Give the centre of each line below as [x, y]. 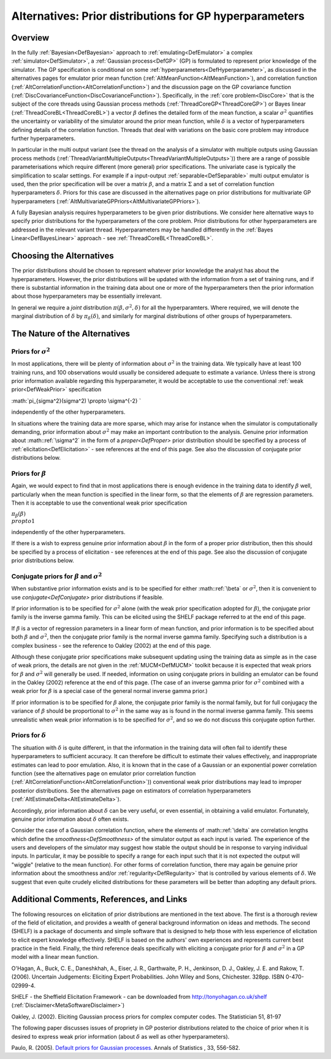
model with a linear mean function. [55, 957]
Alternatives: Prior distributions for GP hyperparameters [158, 16]
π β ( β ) [18, 514]
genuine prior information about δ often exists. [70, 819]
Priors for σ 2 [31, 351]
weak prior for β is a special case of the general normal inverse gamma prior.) [109, 691]
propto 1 [23, 521]
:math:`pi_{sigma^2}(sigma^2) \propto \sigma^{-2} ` [76, 401]
